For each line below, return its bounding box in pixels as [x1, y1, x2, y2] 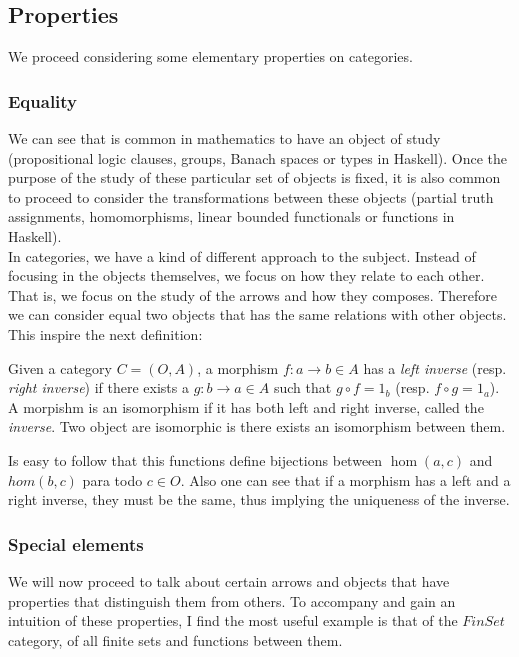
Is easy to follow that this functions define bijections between [8, 449, 383, 470]
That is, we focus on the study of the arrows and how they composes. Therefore [8, 284, 498, 305]
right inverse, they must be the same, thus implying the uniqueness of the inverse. [8, 489, 510, 510]
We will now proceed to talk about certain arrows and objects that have [8, 570, 450, 591]
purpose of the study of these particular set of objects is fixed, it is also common [8, 167, 501, 188]
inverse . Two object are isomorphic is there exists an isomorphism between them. [8, 416, 506, 437]
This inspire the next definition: [8, 323, 203, 344]
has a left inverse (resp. [363, 357, 507, 378]
